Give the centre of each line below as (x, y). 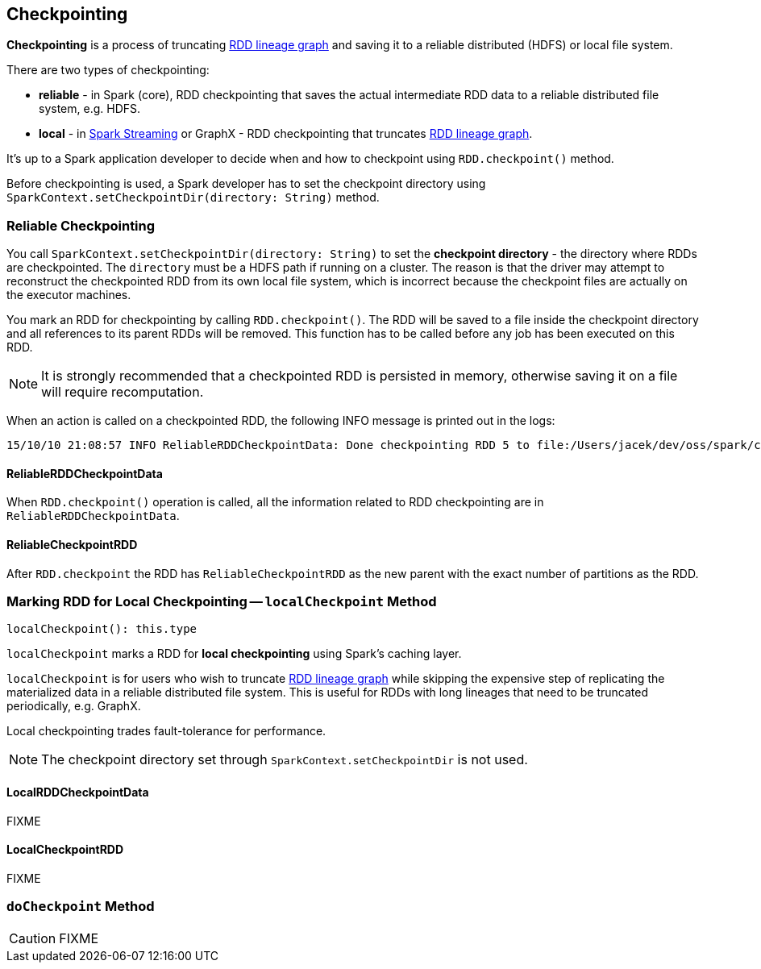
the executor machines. (69, 295)
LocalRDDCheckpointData (78, 792)
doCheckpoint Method (81, 907)
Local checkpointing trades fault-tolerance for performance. (166, 731)
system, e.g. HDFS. (90, 109)
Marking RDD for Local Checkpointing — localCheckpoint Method (222, 601)
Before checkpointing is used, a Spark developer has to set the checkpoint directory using (246, 184)
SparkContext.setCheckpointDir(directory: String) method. (193, 198)
